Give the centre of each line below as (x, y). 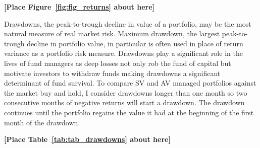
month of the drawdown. (42, 122)
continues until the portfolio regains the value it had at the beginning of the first (129, 112)
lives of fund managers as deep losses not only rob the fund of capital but (118, 63)
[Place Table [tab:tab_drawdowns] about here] (87, 139)
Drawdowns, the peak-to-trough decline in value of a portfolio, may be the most (128, 23)
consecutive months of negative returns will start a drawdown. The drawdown (124, 102)
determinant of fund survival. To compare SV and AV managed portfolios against (130, 83)
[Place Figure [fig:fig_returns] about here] (80, 7)
